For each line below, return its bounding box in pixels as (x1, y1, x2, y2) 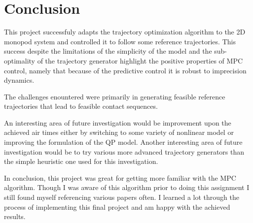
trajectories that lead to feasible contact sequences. (4, 101, 158, 111)
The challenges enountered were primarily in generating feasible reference (4, 91, 225, 101)
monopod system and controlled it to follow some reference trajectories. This (4, 36, 236, 46)
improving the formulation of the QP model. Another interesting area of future (4, 137, 243, 147)
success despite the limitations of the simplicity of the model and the (4, 46, 212, 56)
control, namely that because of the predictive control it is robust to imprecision (4, 65, 247, 75)
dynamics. (4, 75, 35, 85)
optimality (4, 55, 36, 65)
